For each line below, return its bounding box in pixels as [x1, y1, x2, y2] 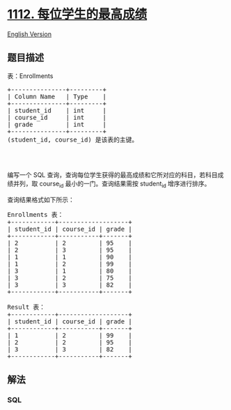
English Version [7, 29, 52, 38]
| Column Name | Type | [7, 92, 106, 100]
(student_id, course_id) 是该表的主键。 [7, 135, 138, 144]
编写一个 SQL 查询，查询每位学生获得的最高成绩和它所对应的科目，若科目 [7, 170, 218, 179]
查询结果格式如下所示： [7, 195, 74, 204]
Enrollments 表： [7, 211, 64, 218]
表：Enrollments [7, 71, 54, 80]
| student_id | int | [7, 106, 106, 114]
